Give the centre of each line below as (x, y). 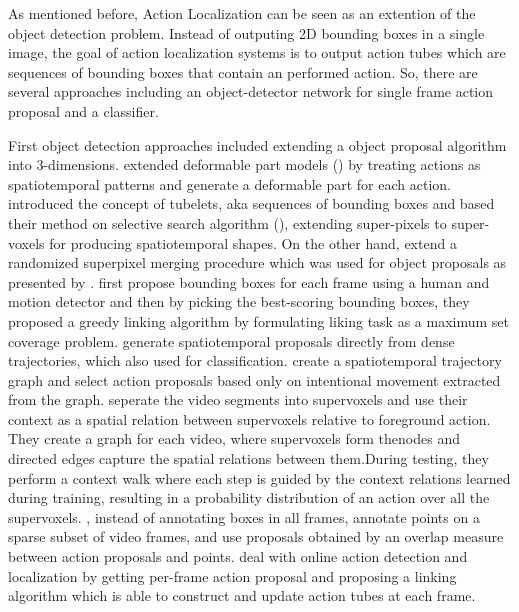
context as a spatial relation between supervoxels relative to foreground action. (249, 418)
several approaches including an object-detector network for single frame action (251, 91)
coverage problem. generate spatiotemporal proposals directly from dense (231, 340)
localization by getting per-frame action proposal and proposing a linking (232, 575)
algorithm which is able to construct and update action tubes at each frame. (242, 595)
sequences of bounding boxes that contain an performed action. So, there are (243, 71)
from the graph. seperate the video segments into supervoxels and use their (238, 399)
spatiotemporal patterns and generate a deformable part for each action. (229, 183)
